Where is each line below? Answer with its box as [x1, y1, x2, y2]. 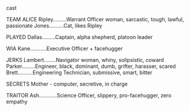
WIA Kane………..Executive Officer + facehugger [6, 45, 123, 52]
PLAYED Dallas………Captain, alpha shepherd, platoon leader [6, 34, 153, 40]
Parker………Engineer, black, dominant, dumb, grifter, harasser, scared [6, 63, 176, 70]
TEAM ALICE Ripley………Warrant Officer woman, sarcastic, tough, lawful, [6, 16, 184, 22]
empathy [6, 98, 28, 105]
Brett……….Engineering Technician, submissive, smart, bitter [6, 69, 153, 76]
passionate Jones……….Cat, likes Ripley [6, 22, 103, 29]
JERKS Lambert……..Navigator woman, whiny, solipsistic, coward [6, 57, 164, 63]
